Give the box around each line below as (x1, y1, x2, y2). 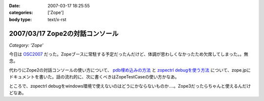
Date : (9, 3, 21, 8)
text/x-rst (47, 16, 66, 22)
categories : (9, 10, 33, 16)
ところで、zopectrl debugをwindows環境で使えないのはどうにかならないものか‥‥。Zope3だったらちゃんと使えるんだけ (9, 83, 251, 89)
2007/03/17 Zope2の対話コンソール (9, 29, 119, 38)
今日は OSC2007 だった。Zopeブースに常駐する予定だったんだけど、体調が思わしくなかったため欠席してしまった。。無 (9, 51, 249, 57)
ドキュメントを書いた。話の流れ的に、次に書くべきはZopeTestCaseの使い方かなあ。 (9, 74, 179, 80)
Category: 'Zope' (9, 42, 44, 48)
